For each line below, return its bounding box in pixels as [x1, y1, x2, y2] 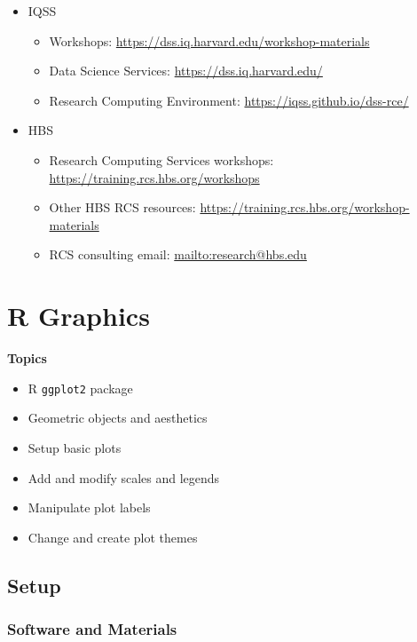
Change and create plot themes [28, 527, 198, 546]
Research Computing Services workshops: [49, 150, 274, 169]
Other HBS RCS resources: [49, 198, 196, 217]
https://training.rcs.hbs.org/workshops [49, 168, 260, 186]
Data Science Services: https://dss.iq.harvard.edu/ [49, 61, 323, 80]
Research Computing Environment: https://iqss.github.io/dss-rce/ [49, 91, 409, 109]
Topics [7, 349, 47, 368]
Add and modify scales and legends [28, 468, 220, 487]
